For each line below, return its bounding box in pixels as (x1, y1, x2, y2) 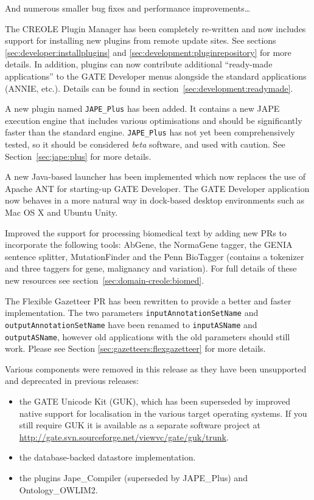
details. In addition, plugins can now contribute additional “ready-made (5, 58, 273, 70)
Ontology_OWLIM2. (19, 483, 98, 496)
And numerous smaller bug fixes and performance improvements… (5, 2, 251, 14)
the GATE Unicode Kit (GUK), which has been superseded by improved (19, 394, 291, 407)
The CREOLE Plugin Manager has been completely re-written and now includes (5, 22, 306, 35)
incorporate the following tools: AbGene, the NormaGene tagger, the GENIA (5, 238, 293, 251)
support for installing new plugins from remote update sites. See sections (5, 34, 276, 47)
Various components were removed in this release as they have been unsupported (5, 362, 307, 375)
